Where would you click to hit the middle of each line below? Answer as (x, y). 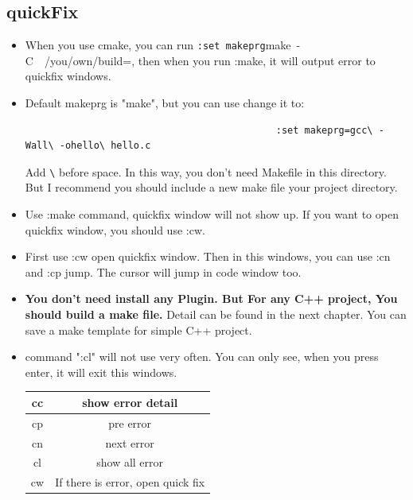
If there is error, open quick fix (130, 482)
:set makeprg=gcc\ (324, 130)
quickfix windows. (68, 76)
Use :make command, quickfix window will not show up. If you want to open (212, 214)
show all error (130, 462)
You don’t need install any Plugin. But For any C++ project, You (211, 298)
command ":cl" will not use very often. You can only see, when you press (202, 357)
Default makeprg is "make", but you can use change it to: (165, 103)
